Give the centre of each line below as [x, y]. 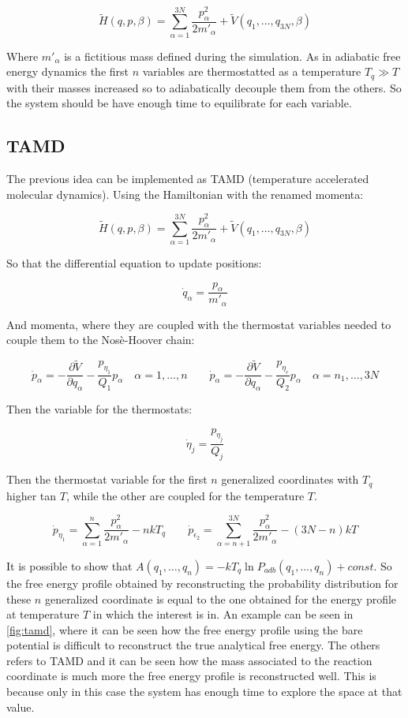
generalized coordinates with [290, 479]
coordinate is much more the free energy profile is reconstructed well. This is [191, 676]
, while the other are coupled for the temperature [185, 495]
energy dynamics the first [68, 71]
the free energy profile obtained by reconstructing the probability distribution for [202, 583]
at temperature [43, 614]
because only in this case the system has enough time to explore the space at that [204, 692]
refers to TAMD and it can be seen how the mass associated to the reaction [189, 660]
